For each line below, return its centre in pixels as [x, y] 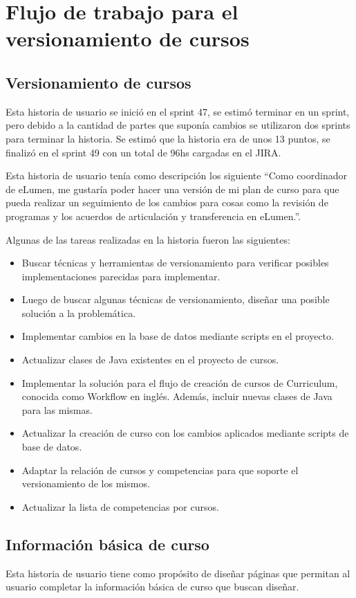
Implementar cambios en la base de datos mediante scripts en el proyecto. [178, 336]
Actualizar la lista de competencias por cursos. [120, 506]
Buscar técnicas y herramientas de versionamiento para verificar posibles [175, 263]
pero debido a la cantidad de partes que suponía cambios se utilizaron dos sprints [178, 125]
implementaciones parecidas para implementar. [121, 276]
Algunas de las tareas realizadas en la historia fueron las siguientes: [148, 239]
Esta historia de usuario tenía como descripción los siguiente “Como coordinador [176, 175]
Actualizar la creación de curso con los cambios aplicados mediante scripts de [185, 433]
